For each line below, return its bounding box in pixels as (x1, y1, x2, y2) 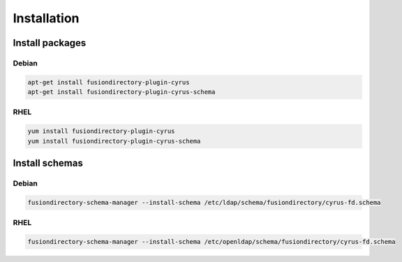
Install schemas (13, 157, 83, 169)
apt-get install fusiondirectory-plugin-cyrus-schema (27, 88, 216, 96)
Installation (13, 10, 80, 26)
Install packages (13, 37, 87, 49)
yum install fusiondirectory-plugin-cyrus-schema (27, 137, 201, 145)
